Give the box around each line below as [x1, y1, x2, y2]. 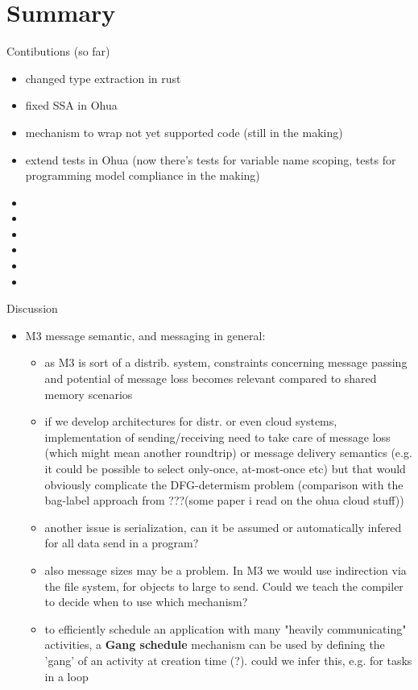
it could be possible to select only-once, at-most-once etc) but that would [44, 460, 406, 476]
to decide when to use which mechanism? [44, 593, 248, 610]
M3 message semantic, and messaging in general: [25, 326, 266, 343]
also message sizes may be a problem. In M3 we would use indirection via [44, 561, 407, 578]
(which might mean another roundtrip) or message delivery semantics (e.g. [44, 444, 412, 461]
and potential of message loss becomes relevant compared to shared [44, 370, 377, 387]
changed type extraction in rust [25, 69, 181, 86]
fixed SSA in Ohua [25, 97, 118, 114]
